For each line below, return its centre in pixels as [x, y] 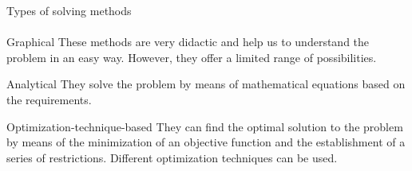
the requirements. [49, 99]
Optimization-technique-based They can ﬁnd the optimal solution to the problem [205, 126]
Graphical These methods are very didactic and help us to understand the [188, 42]
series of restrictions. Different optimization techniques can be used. [172, 157]
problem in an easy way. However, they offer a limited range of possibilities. [192, 57]
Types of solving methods [69, 10]
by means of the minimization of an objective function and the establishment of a [206, 142]
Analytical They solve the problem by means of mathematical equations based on [206, 84]
